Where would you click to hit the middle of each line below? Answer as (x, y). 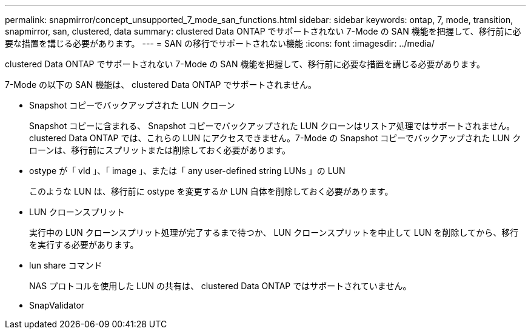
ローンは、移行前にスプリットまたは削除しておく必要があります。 (160, 150)
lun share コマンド (66, 265)
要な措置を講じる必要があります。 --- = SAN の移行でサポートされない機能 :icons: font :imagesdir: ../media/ (220, 43)
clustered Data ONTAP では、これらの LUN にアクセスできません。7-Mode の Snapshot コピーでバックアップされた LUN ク (275, 138)
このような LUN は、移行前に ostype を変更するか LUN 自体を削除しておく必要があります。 (211, 191)
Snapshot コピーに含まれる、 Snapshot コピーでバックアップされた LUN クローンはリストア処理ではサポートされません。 (272, 126)
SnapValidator (57, 305)
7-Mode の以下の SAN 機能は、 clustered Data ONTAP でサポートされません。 (161, 85)
